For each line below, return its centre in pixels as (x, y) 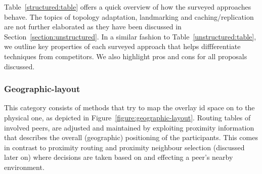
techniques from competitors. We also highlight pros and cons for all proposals (126, 56)
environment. (24, 167)
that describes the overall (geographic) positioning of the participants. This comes (131, 137)
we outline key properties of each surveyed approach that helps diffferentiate (122, 46)
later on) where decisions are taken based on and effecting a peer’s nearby (119, 157)
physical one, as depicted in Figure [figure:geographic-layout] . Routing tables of (127, 117)
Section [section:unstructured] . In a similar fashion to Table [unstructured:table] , (130, 36)
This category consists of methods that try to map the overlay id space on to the (129, 107)
